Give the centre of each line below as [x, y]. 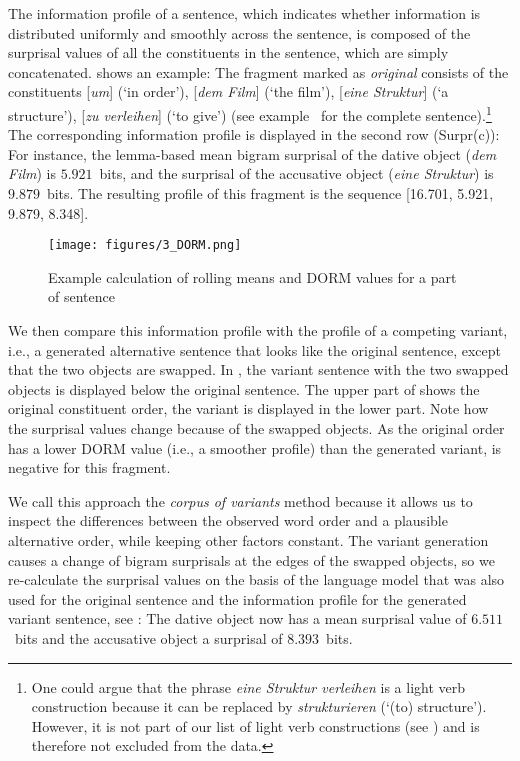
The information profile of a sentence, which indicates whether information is [244, 13]
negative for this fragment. [89, 467]
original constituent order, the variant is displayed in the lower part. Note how [248, 408]
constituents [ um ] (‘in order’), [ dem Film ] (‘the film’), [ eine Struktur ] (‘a [228, 91]
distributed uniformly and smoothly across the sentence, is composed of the [239, 32]
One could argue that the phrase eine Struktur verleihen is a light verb [248, 686]
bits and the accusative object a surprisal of [148, 637]
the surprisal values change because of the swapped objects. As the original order [256, 428]
